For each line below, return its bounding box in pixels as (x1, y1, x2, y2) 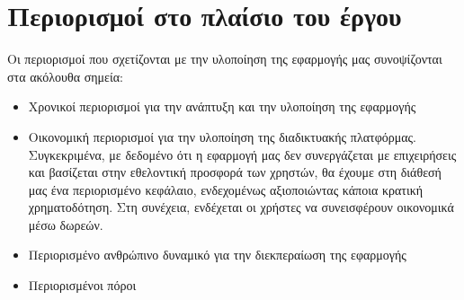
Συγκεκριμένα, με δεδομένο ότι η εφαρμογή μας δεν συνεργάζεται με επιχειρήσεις (28, 145, 457, 163)
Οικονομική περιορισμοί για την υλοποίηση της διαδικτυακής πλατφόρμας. (28, 127, 416, 146)
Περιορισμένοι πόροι (28, 276, 137, 295)
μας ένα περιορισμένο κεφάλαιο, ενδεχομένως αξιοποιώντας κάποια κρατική (28, 180, 424, 199)
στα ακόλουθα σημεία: (7, 66, 123, 85)
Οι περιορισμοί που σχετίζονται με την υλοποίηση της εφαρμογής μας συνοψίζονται (7, 49, 442, 68)
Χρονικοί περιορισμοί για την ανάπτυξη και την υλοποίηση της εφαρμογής (28, 97, 416, 116)
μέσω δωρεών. (28, 215, 103, 234)
